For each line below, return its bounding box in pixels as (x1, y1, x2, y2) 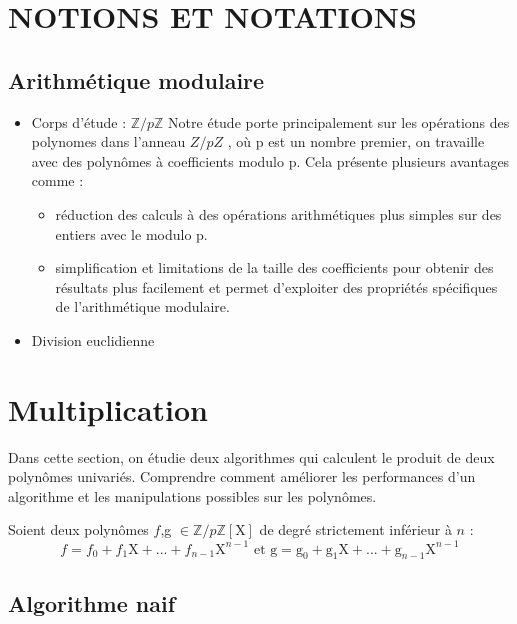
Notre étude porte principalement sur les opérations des (168, 111, 510, 132)
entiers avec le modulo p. (55, 223, 208, 244)
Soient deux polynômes (8, 519, 149, 540)
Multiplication (8, 388, 209, 429)
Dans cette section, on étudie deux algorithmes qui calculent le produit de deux (8, 446, 495, 467)
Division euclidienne (31, 329, 155, 350)
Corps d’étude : (31, 111, 127, 132)
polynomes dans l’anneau (31, 131, 186, 152)
